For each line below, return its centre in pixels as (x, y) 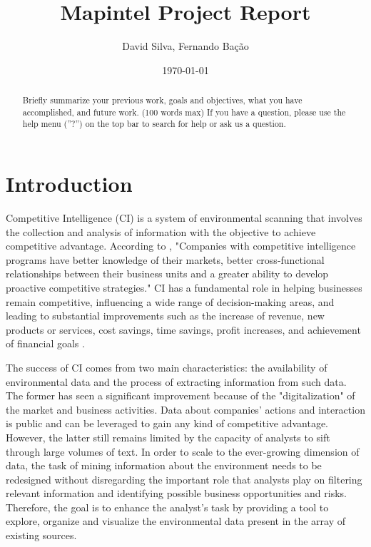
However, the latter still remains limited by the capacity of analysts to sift (168, 437)
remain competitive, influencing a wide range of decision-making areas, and (170, 301)
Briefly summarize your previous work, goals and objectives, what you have (162, 100)
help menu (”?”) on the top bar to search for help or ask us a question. (154, 124)
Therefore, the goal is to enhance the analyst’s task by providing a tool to (167, 507)
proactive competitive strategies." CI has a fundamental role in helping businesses (184, 287)
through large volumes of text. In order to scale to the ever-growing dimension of (183, 451)
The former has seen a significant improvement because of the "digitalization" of (181, 395)
